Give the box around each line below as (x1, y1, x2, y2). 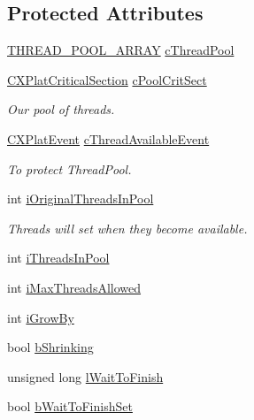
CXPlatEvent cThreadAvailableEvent (7, 129, 210, 148)
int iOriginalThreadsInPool (7, 189, 154, 208)
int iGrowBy (7, 308, 74, 326)
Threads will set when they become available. (7, 218, 248, 237)
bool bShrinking (7, 338, 94, 356)
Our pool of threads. (7, 100, 115, 118)
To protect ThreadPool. (7, 159, 132, 178)
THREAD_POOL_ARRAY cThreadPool (7, 41, 235, 59)
